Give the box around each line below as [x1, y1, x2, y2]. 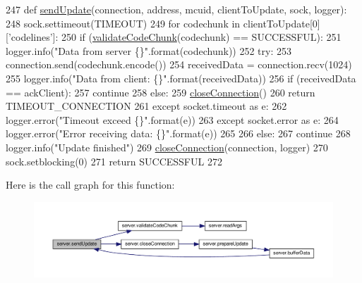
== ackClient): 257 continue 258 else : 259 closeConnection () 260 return [6, 84, 315, 99]
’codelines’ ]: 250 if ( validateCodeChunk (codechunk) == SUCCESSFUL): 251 [8, 30, 342, 44]
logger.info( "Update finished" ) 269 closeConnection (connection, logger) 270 [6, 139, 328, 154]
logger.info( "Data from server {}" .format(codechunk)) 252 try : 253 [6, 43, 291, 58]
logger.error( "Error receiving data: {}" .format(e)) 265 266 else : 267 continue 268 [6, 126, 351, 141]
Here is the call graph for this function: [6, 177, 175, 192]
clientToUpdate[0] [243, 15, 320, 30]
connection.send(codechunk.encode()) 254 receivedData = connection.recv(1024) [6, 57, 352, 72]
